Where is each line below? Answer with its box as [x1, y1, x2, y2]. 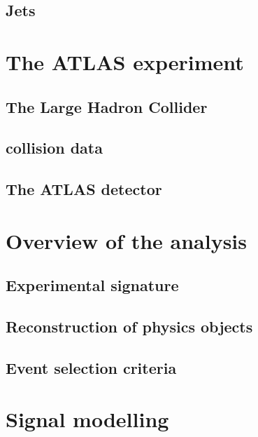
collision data [6, 137, 103, 159]
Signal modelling [6, 405, 169, 433]
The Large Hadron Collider [6, 95, 208, 117]
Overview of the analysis [6, 226, 248, 255]
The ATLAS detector [6, 178, 162, 200]
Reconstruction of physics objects [6, 316, 253, 337]
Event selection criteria [6, 356, 177, 378]
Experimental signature [6, 274, 179, 296]
